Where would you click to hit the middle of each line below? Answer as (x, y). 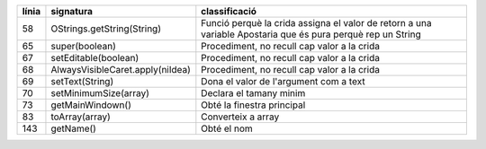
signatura (72, 11)
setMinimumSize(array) (100, 93)
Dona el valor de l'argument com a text (283, 81)
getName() (73, 128)
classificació (229, 11)
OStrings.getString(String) (106, 29)
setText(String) (82, 81)
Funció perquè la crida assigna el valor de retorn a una (316, 23)
